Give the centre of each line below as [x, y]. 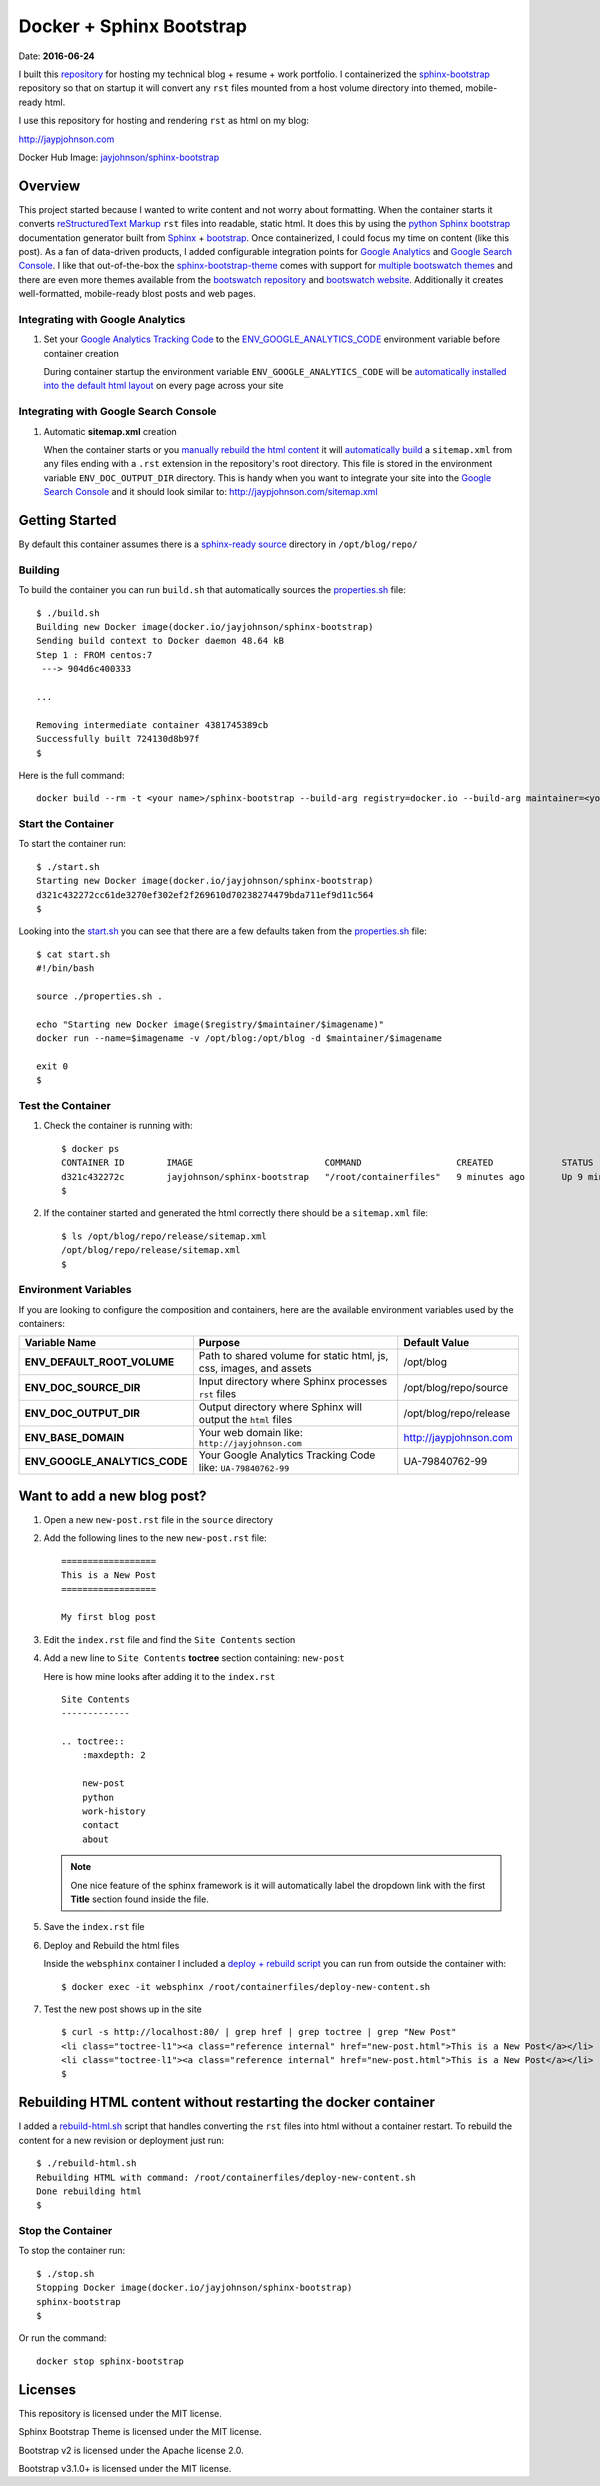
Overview [49, 185]
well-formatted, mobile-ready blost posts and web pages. [137, 294]
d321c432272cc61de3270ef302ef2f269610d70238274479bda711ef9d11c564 [205, 894]
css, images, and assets [255, 1368]
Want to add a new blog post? [112, 1495]
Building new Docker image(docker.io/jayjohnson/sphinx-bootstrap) [205, 626]
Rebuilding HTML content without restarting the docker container [226, 2102]
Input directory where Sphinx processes [293, 1382]
